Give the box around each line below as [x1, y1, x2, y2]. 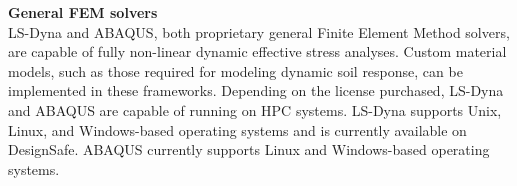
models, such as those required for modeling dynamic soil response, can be [8, 60, 463, 81]
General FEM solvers [8, 2, 158, 22]
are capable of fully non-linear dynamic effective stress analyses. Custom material [8, 41, 507, 62]
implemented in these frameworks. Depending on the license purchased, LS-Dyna [8, 80, 504, 101]
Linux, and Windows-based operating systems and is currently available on [8, 119, 467, 140]
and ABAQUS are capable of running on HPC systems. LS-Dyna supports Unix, [8, 99, 502, 120]
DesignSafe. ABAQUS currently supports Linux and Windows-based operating [8, 139, 490, 160]
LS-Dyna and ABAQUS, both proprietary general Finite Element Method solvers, [8, 21, 510, 42]
